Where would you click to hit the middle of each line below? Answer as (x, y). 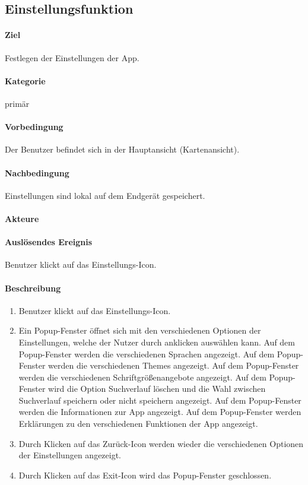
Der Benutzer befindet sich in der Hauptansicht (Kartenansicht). (122, 149)
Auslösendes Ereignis (49, 242)
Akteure (22, 218)
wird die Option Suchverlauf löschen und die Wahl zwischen (157, 389)
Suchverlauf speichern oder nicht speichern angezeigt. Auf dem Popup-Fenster (160, 400)
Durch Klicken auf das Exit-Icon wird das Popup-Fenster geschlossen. (145, 475)
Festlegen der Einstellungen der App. (72, 57)
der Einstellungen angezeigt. (70, 455)
